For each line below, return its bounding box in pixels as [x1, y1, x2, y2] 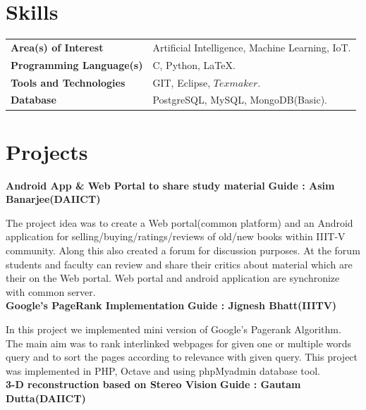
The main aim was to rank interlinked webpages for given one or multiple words [6, 335, 352, 350]
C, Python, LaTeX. [152, 57, 236, 72]
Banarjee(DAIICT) [6, 192, 101, 206]
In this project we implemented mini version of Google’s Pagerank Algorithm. [6, 321, 341, 336]
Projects [6, 137, 88, 166]
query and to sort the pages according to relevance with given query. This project [6, 349, 358, 364]
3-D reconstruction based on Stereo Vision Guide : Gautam [6, 377, 301, 392]
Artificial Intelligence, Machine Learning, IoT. [152, 39, 351, 54]
